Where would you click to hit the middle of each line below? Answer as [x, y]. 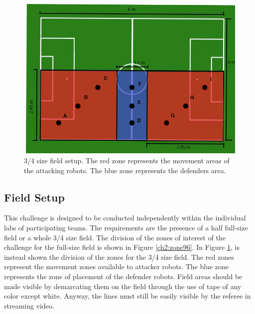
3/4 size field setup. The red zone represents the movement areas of [127, 160]
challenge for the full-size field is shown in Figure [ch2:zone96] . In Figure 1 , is [122, 247]
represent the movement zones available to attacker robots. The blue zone [117, 266]
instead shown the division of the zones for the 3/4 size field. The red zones [119, 257]
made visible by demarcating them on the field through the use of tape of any [123, 286]
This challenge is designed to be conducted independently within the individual [125, 218]
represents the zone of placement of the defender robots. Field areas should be [123, 276]
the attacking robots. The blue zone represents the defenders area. [125, 170]
